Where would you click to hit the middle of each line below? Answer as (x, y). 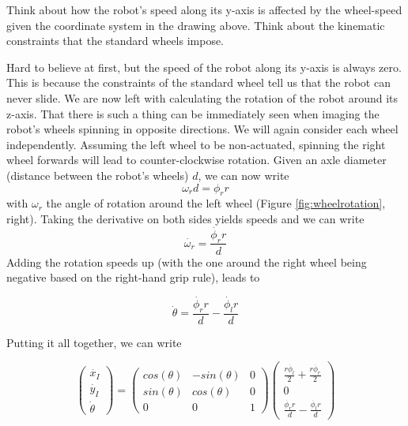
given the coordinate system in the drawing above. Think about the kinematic (196, 25)
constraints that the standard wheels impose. (115, 41)
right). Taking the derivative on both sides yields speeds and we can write (185, 218)
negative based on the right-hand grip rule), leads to (133, 277)
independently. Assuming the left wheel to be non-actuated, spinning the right (196, 144)
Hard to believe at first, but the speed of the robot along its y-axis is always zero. (204, 67)
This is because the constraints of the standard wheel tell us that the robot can (198, 82)
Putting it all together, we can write (94, 342)
